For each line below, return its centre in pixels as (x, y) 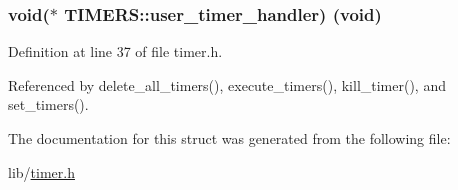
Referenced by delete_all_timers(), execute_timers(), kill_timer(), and (227, 84)
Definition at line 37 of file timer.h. (115, 51)
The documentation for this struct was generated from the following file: (229, 138)
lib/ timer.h (41, 171)
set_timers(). (48, 104)
